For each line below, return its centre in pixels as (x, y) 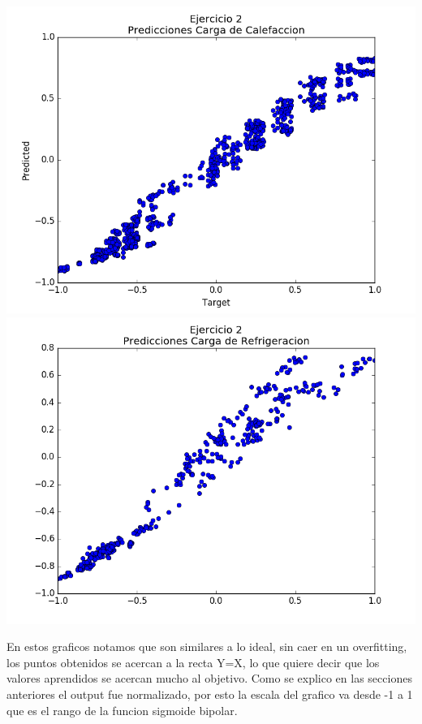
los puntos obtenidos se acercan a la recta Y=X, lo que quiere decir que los (193, 662)
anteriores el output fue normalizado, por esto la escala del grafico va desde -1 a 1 (210, 694)
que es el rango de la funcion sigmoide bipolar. (122, 710)
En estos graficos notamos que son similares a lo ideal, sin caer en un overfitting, (207, 646)
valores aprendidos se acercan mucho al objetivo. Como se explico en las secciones (209, 678)
